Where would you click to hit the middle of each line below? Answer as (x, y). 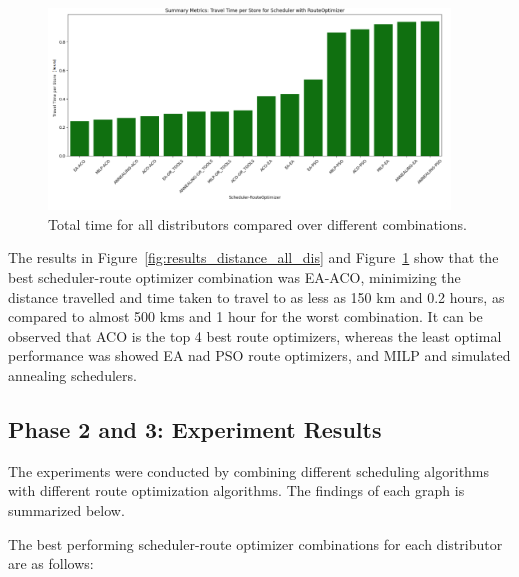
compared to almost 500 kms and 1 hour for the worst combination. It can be (245, 316)
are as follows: (51, 563)
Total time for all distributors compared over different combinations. (257, 223)
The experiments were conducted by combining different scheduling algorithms (249, 470)
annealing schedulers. (72, 374)
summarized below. (66, 509)
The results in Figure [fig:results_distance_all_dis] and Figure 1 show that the (253, 257)
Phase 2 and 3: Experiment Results (195, 428)
